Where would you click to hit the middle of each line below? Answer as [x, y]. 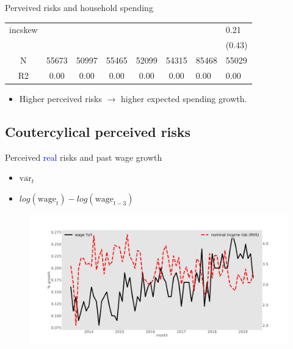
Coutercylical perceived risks [98, 131]
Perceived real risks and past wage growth [84, 157]
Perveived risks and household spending [79, 7]
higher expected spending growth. [184, 98]
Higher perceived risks [61, 98]
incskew [24, 30]
